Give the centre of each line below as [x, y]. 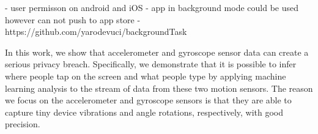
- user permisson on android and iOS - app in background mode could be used [152, 7]
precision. [23, 124]
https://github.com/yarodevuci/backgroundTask [96, 32]
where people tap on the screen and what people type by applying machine [146, 76]
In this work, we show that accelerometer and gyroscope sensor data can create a [157, 52]
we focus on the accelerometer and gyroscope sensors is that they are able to [148, 100]
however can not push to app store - [73, 19]
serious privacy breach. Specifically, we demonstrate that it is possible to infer [151, 64]
